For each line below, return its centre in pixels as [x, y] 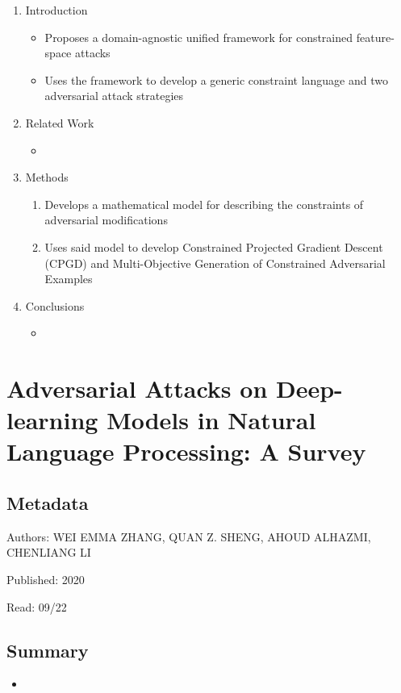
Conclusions [55, 305]
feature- [375, 37]
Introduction [56, 10]
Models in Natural [211, 420]
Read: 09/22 [37, 606]
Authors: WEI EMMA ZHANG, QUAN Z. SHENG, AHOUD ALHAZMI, [189, 536]
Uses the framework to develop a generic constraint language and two [216, 79]
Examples [69, 279]
